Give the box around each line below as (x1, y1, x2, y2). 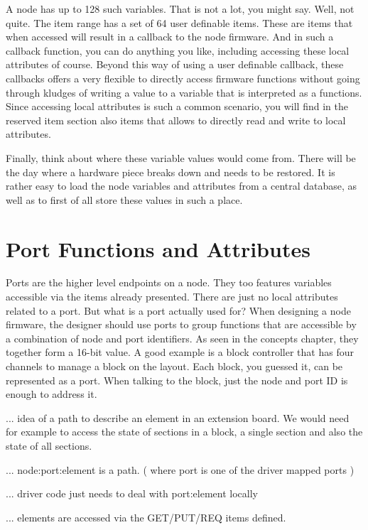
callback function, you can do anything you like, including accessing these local (6, 43, 350, 58)
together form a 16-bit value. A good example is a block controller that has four (6, 345, 354, 359)
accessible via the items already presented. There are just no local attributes (6, 289, 338, 304)
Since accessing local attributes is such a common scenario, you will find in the (6, 99, 348, 114)
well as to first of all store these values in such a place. (6, 192, 243, 207)
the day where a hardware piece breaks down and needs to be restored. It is (6, 164, 335, 179)
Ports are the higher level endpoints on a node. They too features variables (6, 275, 332, 290)
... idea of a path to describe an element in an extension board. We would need (6, 410, 350, 425)
